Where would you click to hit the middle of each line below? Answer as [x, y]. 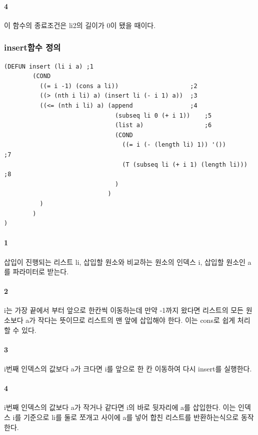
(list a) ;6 [163, 125]
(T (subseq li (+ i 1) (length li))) [185, 164]
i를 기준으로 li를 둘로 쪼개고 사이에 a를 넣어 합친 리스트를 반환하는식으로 [126, 417]
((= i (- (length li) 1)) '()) [174, 145]
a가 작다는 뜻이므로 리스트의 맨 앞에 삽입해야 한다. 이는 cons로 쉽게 [130, 320]
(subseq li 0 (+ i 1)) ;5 [163, 115]
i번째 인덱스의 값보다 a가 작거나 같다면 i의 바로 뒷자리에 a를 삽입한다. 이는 [120, 407]
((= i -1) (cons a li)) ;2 [118, 86]
